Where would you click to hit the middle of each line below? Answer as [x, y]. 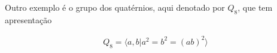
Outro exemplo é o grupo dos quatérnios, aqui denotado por [115, 7]
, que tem [255, 7]
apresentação [28, 19]
